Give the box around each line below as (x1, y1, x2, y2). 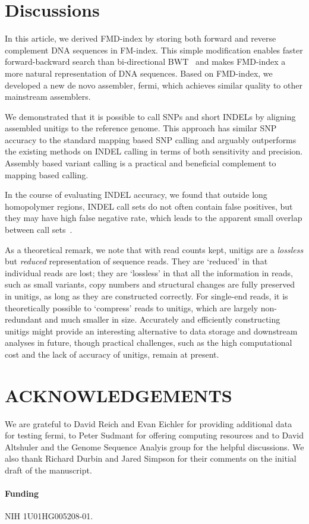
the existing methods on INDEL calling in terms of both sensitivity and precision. (5, 145, 303, 157)
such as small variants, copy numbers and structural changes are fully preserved (5, 278, 295, 291)
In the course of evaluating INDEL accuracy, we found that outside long (5, 188, 267, 201)
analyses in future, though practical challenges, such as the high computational (5, 336, 292, 349)
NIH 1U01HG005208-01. (5, 510, 93, 522)
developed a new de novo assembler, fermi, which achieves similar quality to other (5, 78, 302, 91)
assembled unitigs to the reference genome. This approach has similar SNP (5, 122, 277, 134)
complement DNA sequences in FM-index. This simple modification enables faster (5, 43, 303, 56)
